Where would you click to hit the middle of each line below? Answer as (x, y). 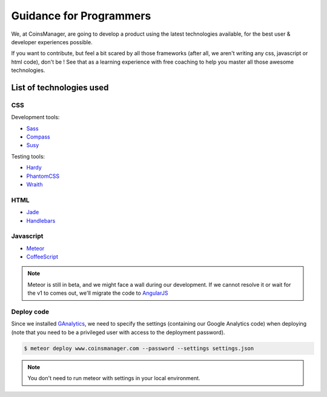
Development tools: (35, 117)
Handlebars (41, 220)
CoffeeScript (42, 257)
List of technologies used (60, 87)
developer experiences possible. (52, 42)
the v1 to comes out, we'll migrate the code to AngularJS (98, 293)
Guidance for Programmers (81, 16)
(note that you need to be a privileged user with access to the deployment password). (118, 332)
